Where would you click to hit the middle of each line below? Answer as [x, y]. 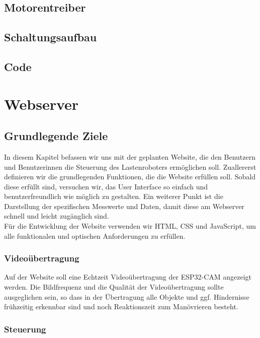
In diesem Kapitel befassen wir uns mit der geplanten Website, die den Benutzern [130, 156]
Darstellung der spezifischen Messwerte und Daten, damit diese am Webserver [124, 206]
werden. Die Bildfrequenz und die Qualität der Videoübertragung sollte [114, 287]
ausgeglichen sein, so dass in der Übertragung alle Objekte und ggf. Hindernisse [127, 296]
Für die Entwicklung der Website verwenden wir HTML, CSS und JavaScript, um [130, 226]
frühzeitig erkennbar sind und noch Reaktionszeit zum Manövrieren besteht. [121, 307]
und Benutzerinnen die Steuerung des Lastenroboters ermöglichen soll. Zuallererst [130, 166]
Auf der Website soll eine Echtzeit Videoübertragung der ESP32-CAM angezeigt [128, 277]
